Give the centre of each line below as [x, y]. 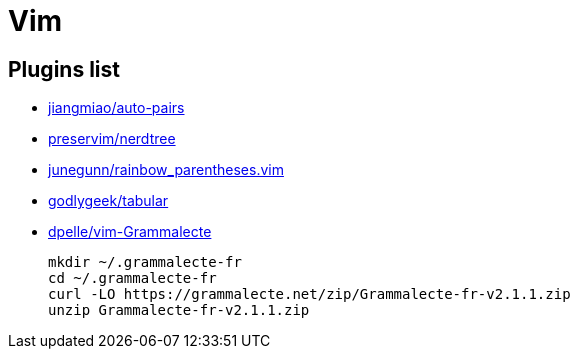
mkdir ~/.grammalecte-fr [145, 262]
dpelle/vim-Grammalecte [130, 232]
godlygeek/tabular [108, 201]
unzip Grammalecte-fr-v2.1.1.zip [179, 310]
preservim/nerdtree [112, 139]
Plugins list [64, 69]
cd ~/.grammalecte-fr [132, 278]
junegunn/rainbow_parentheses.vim [166, 170]
